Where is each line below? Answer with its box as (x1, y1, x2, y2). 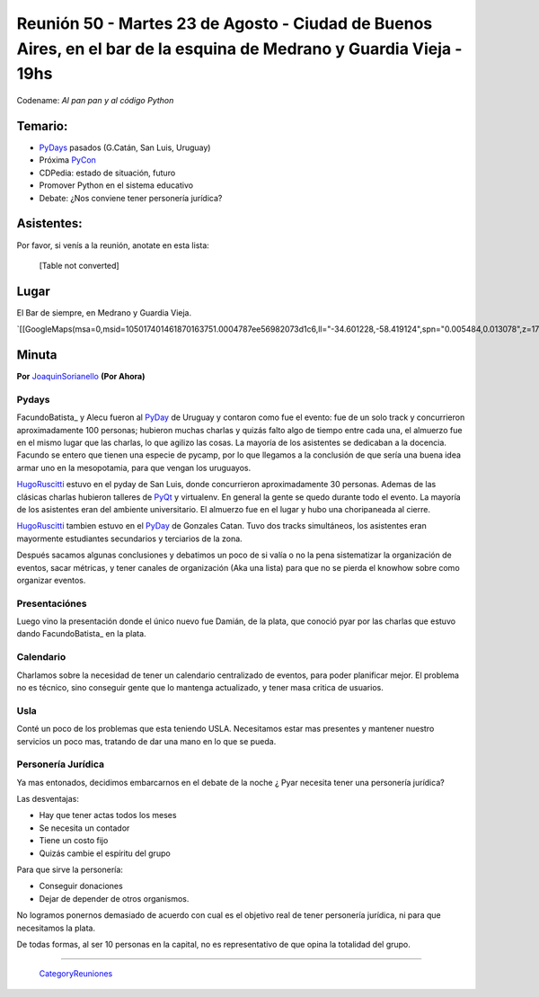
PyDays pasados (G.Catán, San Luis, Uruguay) (39, 142, 211, 153)
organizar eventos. (16, 574, 86, 585)
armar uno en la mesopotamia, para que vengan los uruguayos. (16, 462, 252, 473)
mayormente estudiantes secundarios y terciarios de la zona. (16, 533, 243, 544)
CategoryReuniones (39, 968, 113, 979)
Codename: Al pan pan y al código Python (16, 95, 174, 106)
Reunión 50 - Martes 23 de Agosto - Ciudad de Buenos (16, 13, 433, 33)
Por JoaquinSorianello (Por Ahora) (16, 371, 146, 382)
